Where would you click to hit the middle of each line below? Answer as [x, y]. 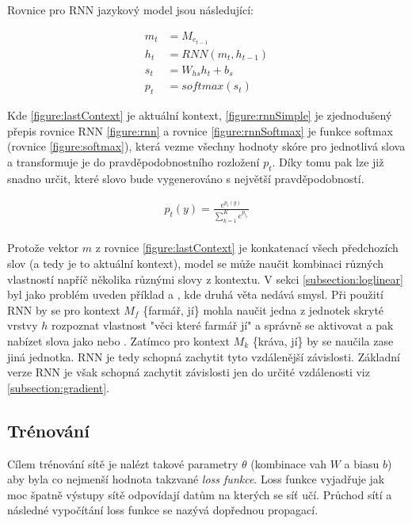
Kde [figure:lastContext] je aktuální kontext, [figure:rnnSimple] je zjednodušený [200, 115]
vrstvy [23, 325]
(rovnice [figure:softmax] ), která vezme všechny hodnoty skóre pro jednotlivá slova [206, 146]
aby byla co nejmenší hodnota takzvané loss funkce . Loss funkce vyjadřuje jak [196, 479]
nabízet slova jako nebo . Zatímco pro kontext [118, 340]
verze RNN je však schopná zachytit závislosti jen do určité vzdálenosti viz [189, 372]
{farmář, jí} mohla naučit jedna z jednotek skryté [263, 309]
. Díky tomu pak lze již [328, 161]
